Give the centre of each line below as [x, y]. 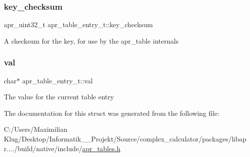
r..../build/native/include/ [43, 148]
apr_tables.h [101, 148]
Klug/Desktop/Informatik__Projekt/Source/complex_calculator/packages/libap [125, 139]
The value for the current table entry [59, 97]
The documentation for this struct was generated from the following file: [112, 113]
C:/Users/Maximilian [36, 129]
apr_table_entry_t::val [57, 80]
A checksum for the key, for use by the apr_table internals [91, 40]
